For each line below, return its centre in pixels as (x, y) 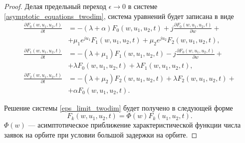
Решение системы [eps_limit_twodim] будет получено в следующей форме (119, 107)
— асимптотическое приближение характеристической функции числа (134, 125)
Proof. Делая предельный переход (55, 6)
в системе (143, 6)
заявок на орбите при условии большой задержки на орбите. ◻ (101, 134)
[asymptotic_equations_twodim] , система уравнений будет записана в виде (119, 16)
